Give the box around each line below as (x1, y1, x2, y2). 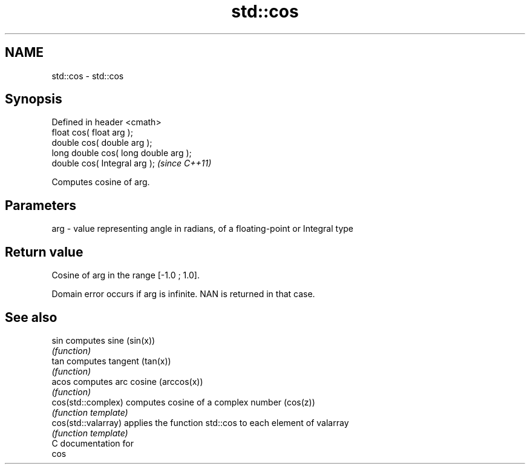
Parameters (5, 197, 76, 213)
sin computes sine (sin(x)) (51, 335, 155, 346)
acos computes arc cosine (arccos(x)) (51, 376, 203, 387)
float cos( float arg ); (51, 127, 133, 138)
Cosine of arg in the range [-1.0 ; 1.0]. (51, 270, 200, 281)
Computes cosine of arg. (51, 177, 150, 188)
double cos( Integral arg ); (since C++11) (51, 158, 212, 169)
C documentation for (51, 438, 134, 448)
